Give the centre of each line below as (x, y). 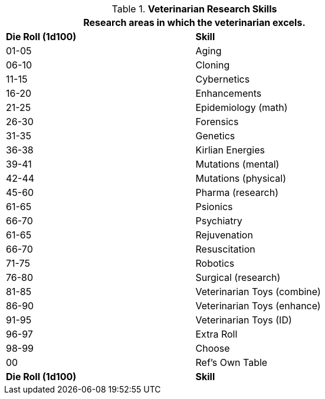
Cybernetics (223, 79)
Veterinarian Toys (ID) (244, 320)
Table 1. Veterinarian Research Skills (194, 9)
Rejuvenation (224, 235)
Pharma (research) (237, 192)
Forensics (217, 122)
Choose (213, 348)
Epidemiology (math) (242, 107)
